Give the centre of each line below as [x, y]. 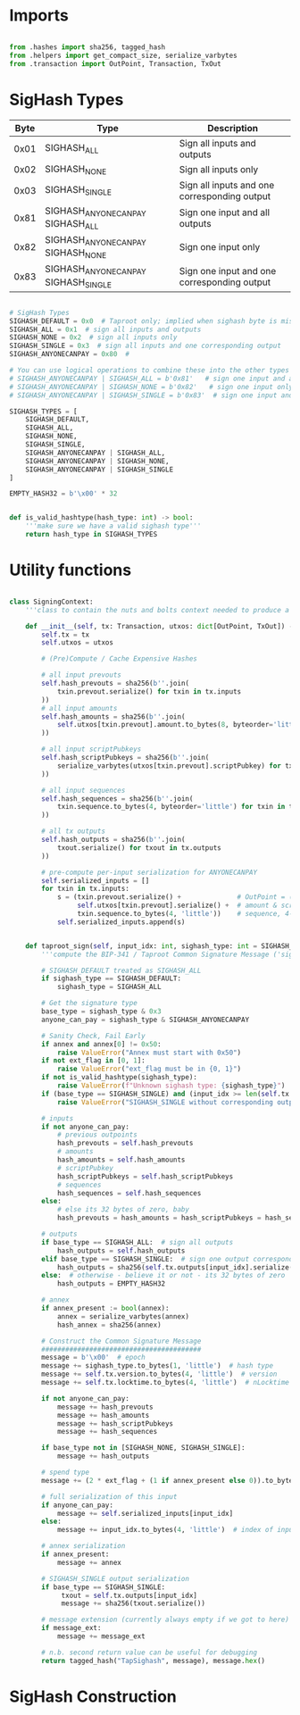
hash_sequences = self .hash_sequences [129, 1193]
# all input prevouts [82, 675]
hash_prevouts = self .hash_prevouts [125, 1144]
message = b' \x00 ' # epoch [93, 1358]
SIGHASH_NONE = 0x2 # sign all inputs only [93, 337]
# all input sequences [83, 790]
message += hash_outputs [103, 1456]
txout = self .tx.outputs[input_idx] [129, 1595]
